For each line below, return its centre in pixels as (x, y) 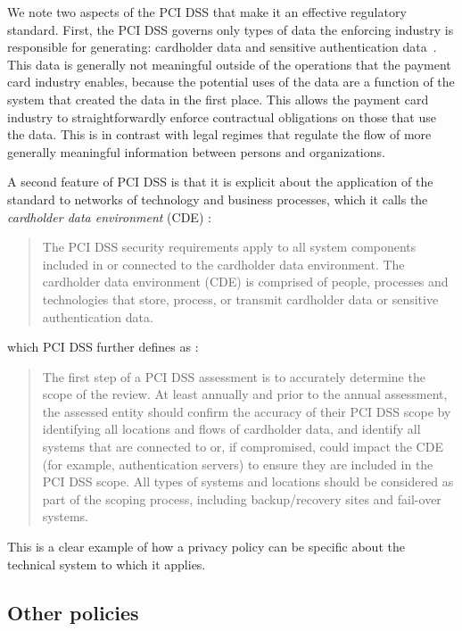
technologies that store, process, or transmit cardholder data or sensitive (240, 299)
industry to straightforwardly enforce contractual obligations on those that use (222, 116)
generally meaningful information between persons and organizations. (196, 151)
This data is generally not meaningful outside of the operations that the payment (229, 64)
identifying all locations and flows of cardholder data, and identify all (231, 429)
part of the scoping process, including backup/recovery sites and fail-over (242, 498)
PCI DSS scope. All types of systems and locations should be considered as (248, 482)
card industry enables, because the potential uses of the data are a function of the (231, 82)
